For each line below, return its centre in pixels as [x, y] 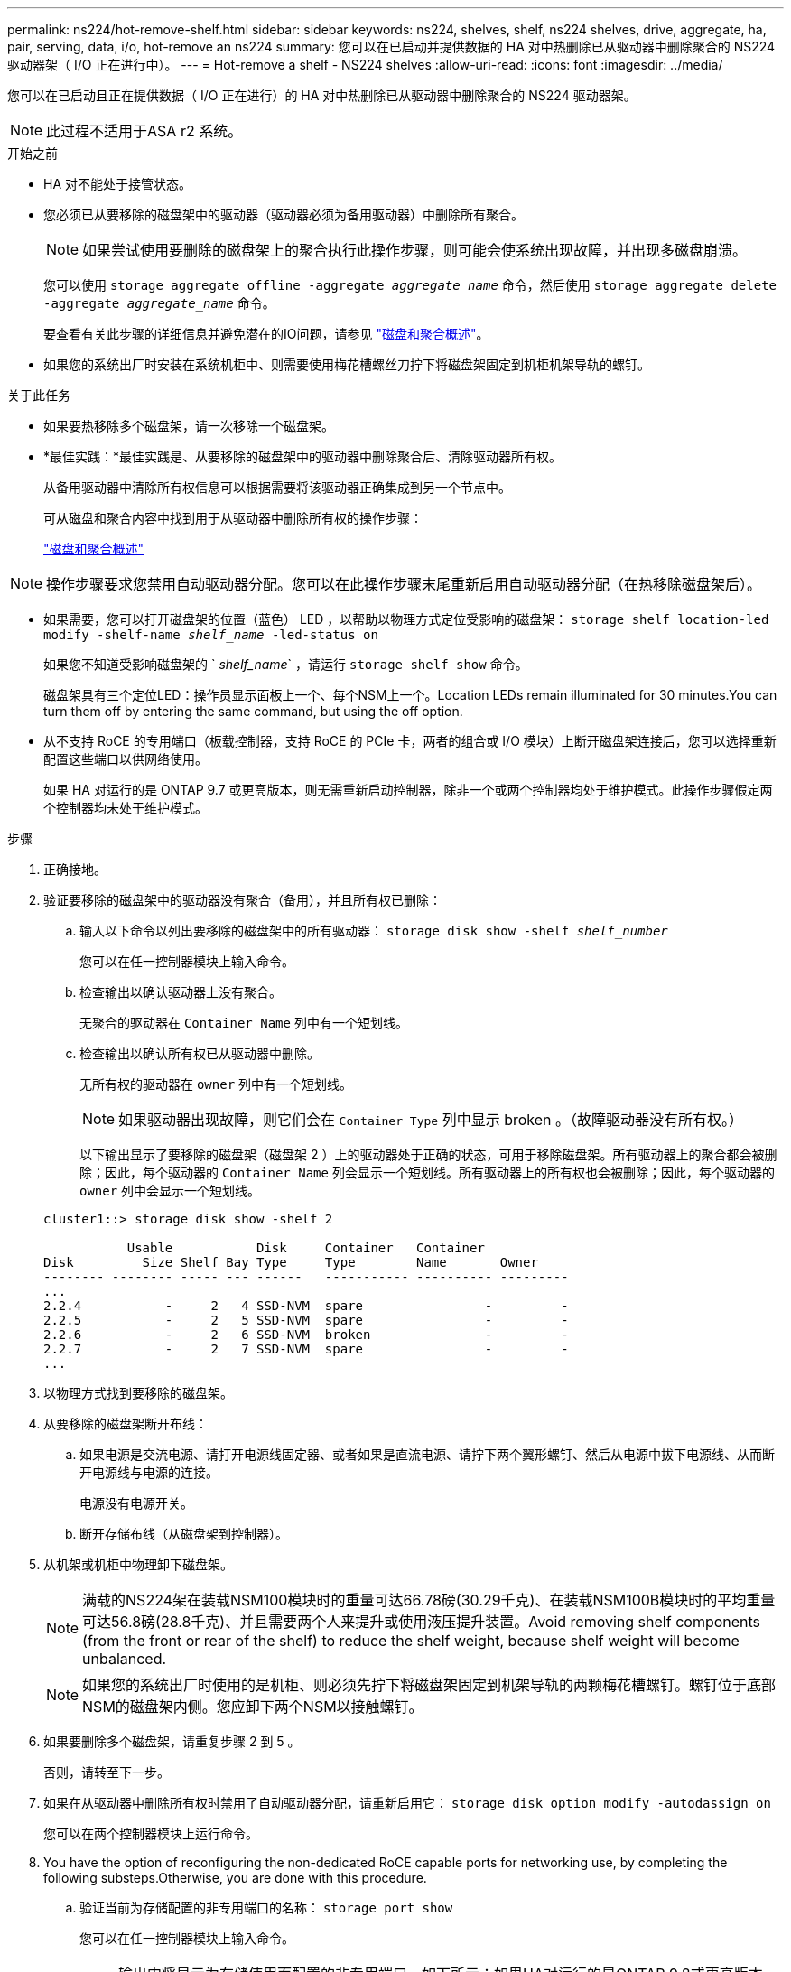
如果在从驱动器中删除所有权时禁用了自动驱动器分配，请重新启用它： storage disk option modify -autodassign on [407, 1803]
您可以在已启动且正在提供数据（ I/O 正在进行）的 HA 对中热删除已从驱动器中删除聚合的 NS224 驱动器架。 [322, 95]
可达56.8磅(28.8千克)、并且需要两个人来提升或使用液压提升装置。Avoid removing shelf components [422, 1622]
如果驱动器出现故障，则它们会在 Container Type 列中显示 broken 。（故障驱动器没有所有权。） [431, 1120]
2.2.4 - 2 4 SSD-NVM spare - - [306, 1306]
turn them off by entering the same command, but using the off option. [253, 711]
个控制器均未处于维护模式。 [126, 808]
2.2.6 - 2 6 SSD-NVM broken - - [306, 1335]
